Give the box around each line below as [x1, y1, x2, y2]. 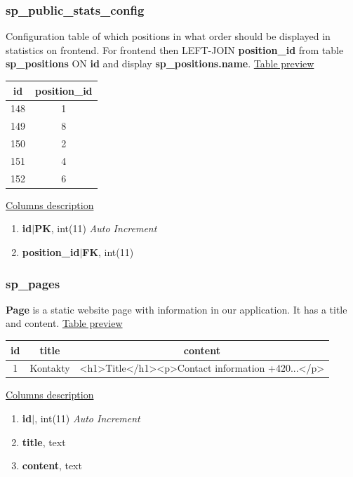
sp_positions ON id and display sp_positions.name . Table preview [6, 56, 314, 71]
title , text [22, 434, 66, 449]
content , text [22, 458, 82, 473]
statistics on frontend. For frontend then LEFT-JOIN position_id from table [6, 42, 344, 57]
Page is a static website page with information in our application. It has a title [6, 302, 347, 316]
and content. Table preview [6, 316, 123, 330]
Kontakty [29, 361, 70, 375]
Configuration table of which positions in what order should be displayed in [6, 29, 331, 43]
